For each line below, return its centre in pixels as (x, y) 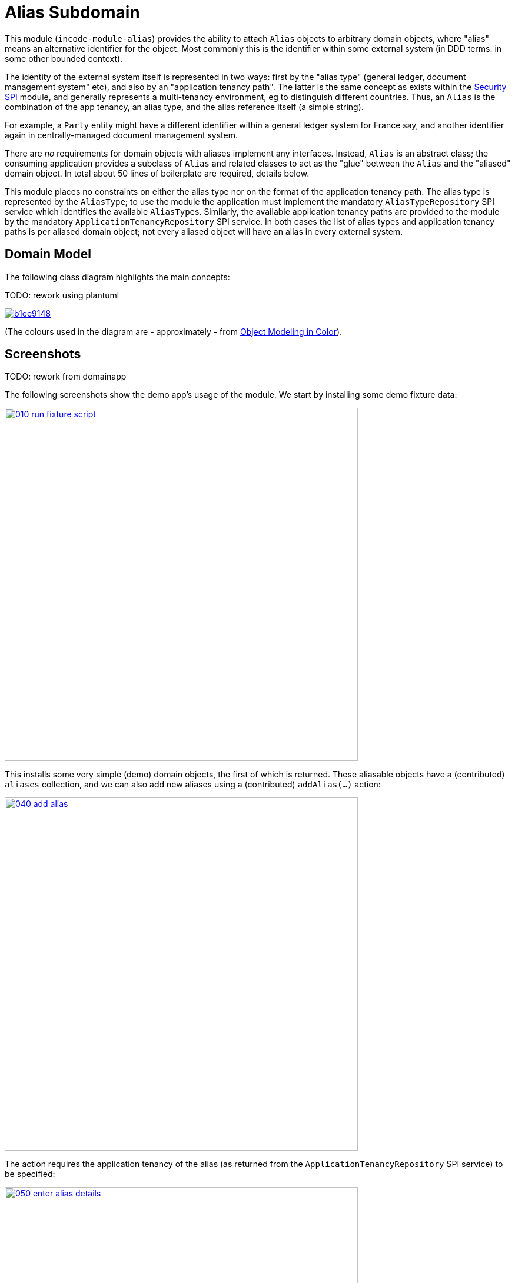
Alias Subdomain (72, 12)
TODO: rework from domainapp (66, 377)
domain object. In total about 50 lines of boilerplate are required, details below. (157, 173)
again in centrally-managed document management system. (121, 135)
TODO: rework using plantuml (62, 295)
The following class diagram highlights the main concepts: (117, 277)
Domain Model (48, 254)
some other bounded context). (64, 58)
